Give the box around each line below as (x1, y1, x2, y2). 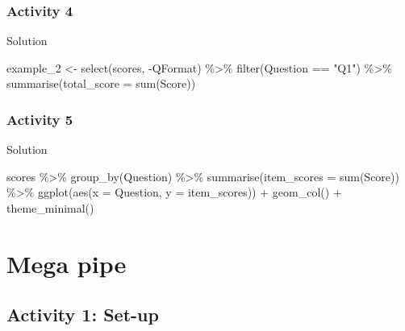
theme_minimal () (6, 200, 94, 216)
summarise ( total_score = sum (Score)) (6, 75, 196, 92)
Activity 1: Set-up (6, 302, 159, 327)
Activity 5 (6, 109, 73, 129)
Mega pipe (6, 246, 127, 279)
